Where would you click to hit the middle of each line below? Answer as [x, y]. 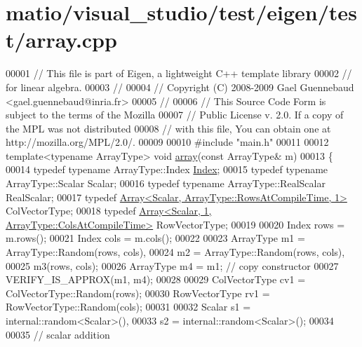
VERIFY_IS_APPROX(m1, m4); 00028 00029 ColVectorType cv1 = [156, 279]
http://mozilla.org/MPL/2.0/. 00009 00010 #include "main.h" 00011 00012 [167, 142]
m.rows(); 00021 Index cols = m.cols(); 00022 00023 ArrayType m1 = [155, 238]
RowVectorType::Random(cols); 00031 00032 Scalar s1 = [128, 307]
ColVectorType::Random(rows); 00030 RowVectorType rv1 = [138, 293]
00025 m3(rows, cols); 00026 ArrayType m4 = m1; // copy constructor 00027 [172, 265]
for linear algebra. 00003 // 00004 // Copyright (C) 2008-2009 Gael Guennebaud [180, 87]
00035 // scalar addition [58, 334]
